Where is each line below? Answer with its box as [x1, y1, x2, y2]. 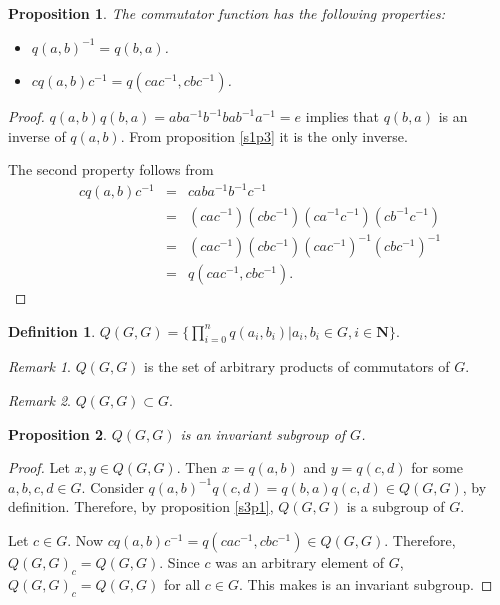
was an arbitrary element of [215, 552, 385, 573]
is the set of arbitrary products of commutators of [144, 356, 450, 377]
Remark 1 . [8, 356, 71, 377]
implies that [305, 106, 379, 127]
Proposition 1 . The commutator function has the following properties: [8, 3, 445, 23]
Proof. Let [8, 457, 70, 478]
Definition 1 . [8, 320, 96, 341]
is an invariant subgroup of [180, 423, 346, 444]
